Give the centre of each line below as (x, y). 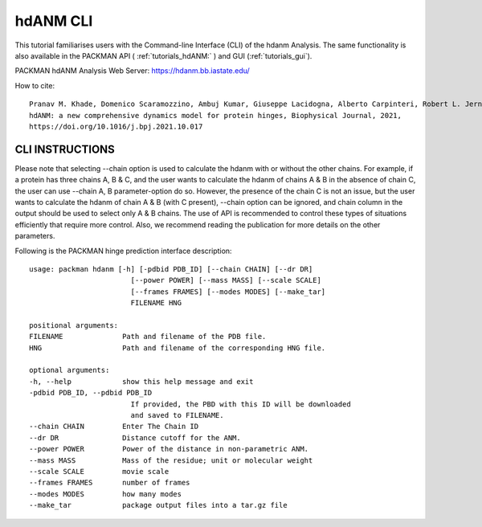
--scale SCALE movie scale (99, 471)
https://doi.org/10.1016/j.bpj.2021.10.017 (116, 126)
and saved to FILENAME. (177, 415)
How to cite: (35, 85)
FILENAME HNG (156, 303)
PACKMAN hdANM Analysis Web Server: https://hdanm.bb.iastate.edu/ (133, 71)
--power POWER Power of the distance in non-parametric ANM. (169, 449)
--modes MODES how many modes (106, 494)
